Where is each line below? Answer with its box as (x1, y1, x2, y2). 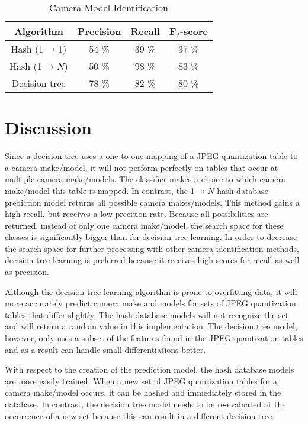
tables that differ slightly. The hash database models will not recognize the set (5, 308, 289, 321)
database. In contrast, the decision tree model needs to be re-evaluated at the (5, 398, 286, 410)
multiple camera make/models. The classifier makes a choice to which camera (5, 173, 285, 185)
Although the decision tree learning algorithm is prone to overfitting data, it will (5, 285, 297, 297)
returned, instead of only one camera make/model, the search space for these (5, 219, 284, 231)
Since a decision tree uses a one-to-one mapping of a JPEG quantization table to (5, 150, 298, 162)
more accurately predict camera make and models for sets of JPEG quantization (5, 297, 296, 309)
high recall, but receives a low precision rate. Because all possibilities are (5, 208, 268, 220)
